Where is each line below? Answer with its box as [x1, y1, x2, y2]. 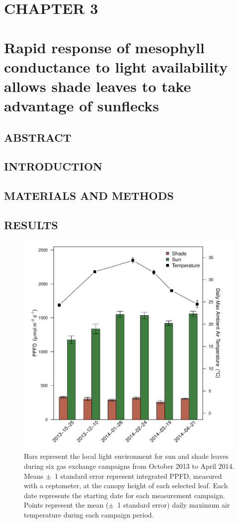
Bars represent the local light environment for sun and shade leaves [24, 451, 229, 461]
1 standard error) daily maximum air [117, 500, 230, 510]
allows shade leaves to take [4, 76, 191, 96]
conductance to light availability [4, 56, 228, 77]
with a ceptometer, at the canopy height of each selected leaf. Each [24, 480, 228, 491]
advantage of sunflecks [4, 95, 159, 116]
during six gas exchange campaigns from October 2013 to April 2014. [24, 460, 235, 471]
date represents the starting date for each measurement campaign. [24, 490, 225, 500]
